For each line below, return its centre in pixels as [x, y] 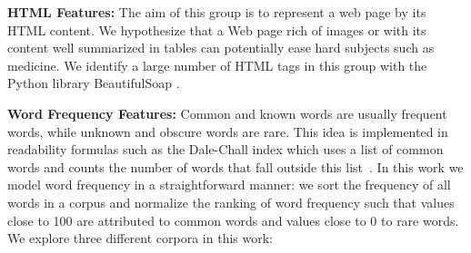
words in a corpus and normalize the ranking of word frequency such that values [231, 202]
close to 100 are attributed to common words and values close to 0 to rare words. [233, 220]
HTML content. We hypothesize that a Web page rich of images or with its [217, 29]
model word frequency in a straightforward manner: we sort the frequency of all [229, 185]
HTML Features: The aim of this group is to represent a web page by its [217, 12]
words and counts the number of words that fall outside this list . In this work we [235, 166]
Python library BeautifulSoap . [94, 83]
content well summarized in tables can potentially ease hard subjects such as [221, 48]
